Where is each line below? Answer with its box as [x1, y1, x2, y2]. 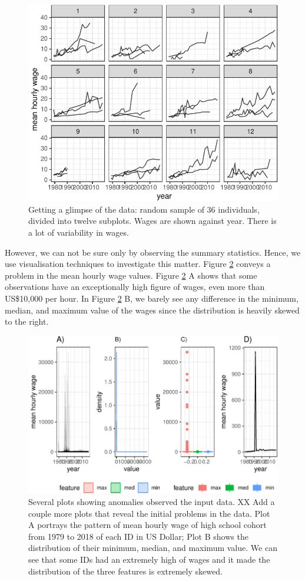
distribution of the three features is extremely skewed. [28, 565, 223, 577]
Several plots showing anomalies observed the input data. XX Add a [28, 495, 275, 507]
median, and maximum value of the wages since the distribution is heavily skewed [5, 303, 300, 316]
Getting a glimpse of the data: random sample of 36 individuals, [28, 203, 260, 215]
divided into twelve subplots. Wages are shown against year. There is [28, 214, 277, 227]
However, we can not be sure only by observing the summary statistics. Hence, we [5, 246, 301, 258]
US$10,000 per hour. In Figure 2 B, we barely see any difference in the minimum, [5, 292, 299, 304]
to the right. [5, 315, 49, 328]
